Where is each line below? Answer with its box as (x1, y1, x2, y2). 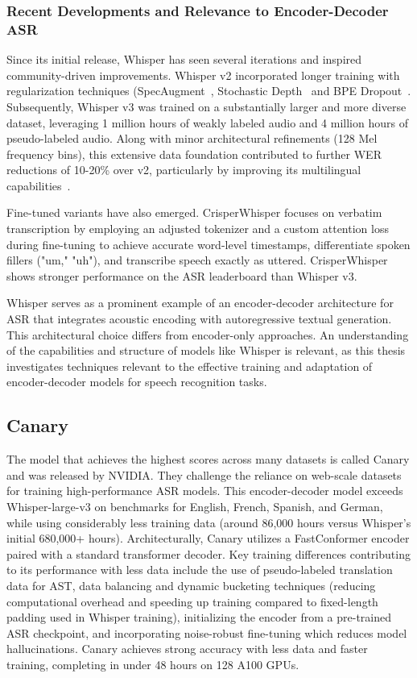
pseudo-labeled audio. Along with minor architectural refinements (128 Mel (6, 130, 378, 147)
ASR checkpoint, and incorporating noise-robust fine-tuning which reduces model (6, 624, 407, 641)
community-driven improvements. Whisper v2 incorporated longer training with (6, 66, 400, 83)
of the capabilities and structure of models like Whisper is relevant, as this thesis (6, 342, 406, 359)
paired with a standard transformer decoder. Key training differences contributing (6, 545, 411, 562)
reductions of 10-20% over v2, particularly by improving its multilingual (6, 161, 361, 178)
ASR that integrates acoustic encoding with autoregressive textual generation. (6, 310, 392, 327)
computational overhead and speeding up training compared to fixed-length (6, 593, 378, 609)
